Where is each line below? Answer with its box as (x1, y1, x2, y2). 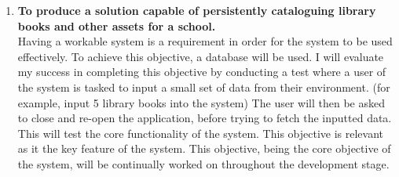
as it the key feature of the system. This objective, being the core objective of (17, 140, 391, 157)
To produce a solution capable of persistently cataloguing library (17, 2, 376, 18)
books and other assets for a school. (17, 17, 216, 34)
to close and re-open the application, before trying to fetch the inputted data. (17, 110, 392, 126)
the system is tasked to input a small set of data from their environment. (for (17, 78, 390, 95)
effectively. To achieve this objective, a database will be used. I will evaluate (17, 48, 384, 64)
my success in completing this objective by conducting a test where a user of (17, 63, 386, 80)
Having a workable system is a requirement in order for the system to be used (17, 33, 393, 49)
